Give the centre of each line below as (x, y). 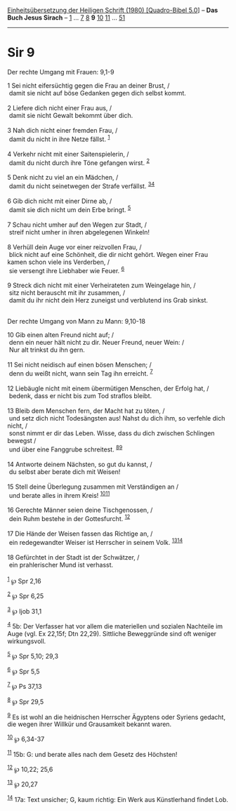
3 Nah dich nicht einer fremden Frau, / (63, 130)
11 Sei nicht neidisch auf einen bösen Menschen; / (80, 365)
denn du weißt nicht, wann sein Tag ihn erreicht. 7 (81, 373)
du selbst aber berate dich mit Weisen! (65, 472)
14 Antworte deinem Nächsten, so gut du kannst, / (80, 464)
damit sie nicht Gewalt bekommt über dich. (71, 115)
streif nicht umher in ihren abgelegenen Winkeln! (79, 232)
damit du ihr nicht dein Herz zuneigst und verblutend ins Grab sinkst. (109, 301)
